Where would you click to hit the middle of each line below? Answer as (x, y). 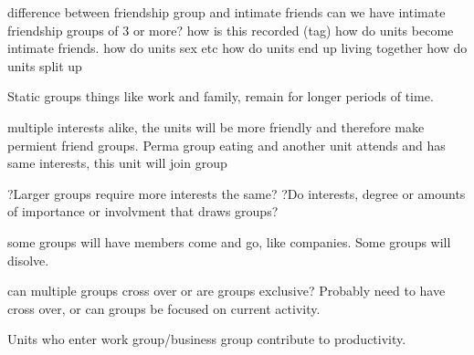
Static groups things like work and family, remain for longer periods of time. (221, 96)
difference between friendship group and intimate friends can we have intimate (226, 12)
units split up (45, 65)
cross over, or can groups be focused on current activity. (164, 308)
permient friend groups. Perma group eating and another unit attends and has (226, 145)
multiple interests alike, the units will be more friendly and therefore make (216, 126)
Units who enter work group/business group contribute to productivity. (207, 339)
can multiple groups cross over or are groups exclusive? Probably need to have (226, 291)
